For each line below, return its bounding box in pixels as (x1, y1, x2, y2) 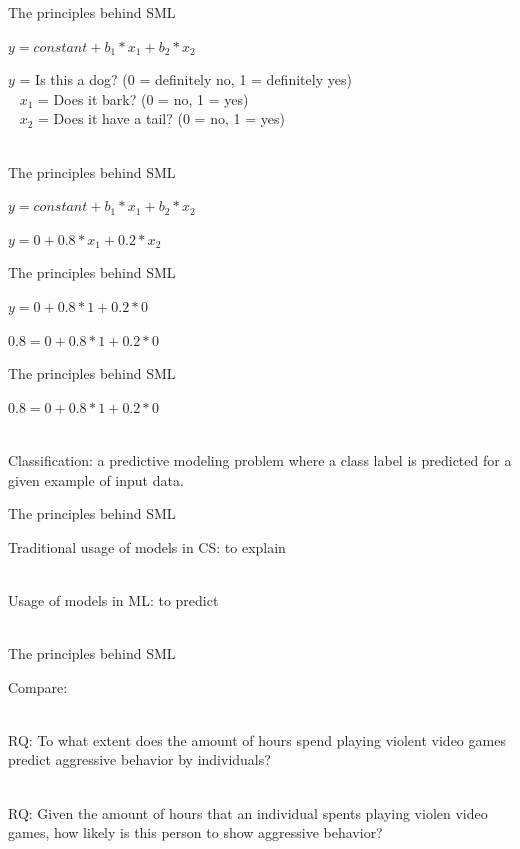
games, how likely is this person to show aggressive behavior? (8, 822, 383, 843)
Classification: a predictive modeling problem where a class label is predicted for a (8, 449, 512, 470)
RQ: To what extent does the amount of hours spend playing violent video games (8, 729, 506, 750)
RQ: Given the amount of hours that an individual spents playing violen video (8, 802, 488, 823)
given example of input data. (8, 469, 184, 490)
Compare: (8, 676, 68, 697)
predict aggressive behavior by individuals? (8, 749, 271, 770)
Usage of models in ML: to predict (8, 589, 219, 610)
